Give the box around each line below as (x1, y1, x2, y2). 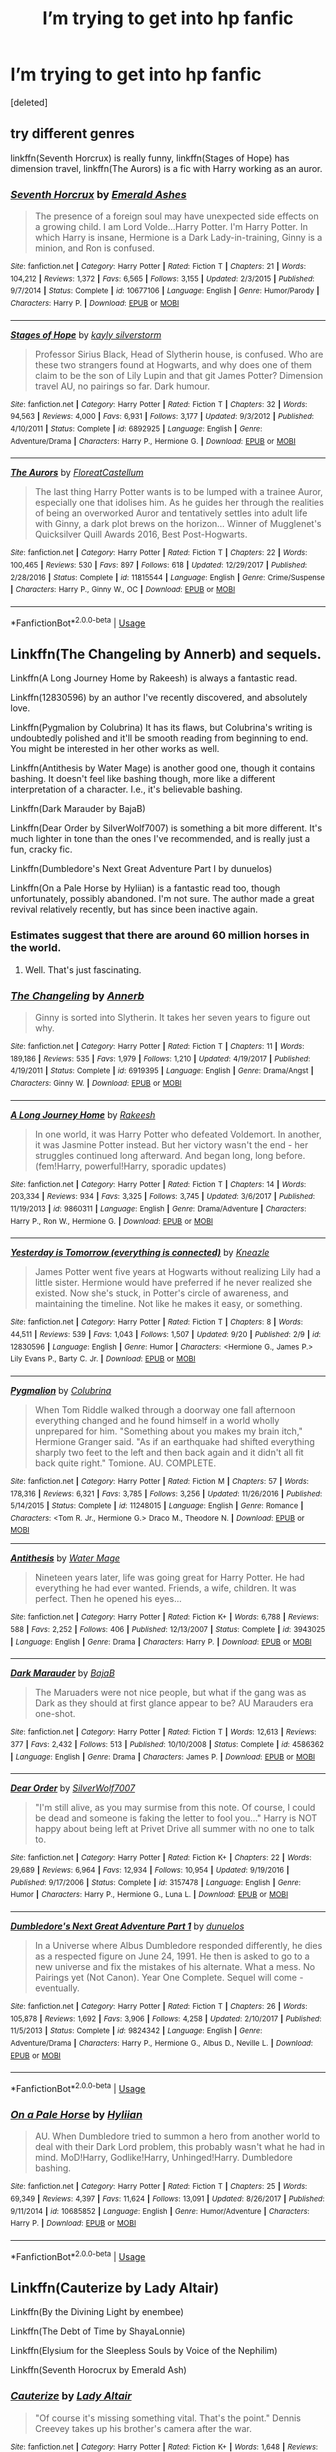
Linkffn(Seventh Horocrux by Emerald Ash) (10, 2364, 187, 2376)
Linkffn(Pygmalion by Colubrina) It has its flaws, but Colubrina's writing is (10, 722, 313, 734)
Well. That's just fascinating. (24, 963, 142, 976)
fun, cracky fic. (10, 843, 73, 856)
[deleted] (10, 96, 48, 108)
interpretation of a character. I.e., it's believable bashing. (10, 783, 243, 796)
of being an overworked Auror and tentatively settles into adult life (34, 507, 308, 519)
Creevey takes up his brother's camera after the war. (34, 2422, 252, 2434)
